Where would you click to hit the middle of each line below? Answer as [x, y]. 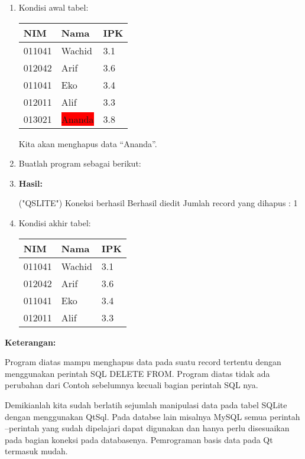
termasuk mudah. [36, 451]
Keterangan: [30, 342]
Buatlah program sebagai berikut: [80, 163]
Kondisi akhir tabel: [55, 222]
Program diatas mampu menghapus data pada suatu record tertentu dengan [143, 362]
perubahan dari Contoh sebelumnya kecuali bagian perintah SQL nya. [132, 385]
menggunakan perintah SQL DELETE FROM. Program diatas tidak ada [137, 373]
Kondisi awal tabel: [53, 7]
